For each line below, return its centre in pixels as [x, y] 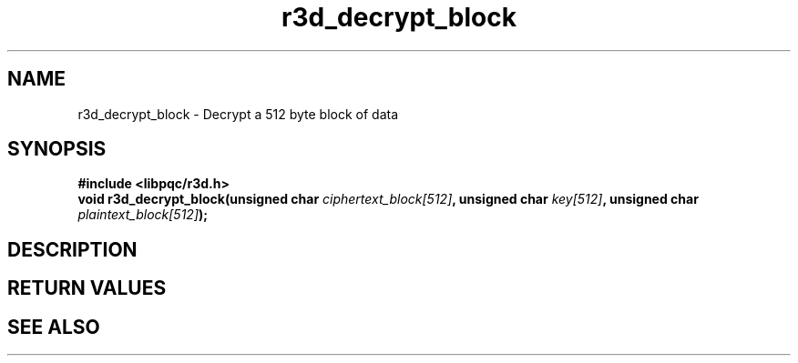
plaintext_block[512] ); [143, 215]
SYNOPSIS [57, 149]
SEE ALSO [54, 327]
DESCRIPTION [72, 249]
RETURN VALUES [87, 288]
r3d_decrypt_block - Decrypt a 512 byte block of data [238, 114]
